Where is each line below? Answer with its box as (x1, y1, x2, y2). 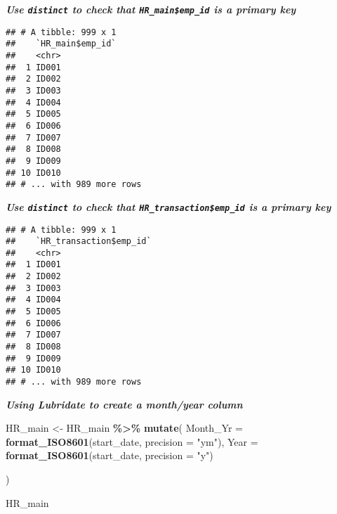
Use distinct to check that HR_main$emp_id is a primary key (6, 2, 296, 16)
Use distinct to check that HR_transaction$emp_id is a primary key (6, 199, 331, 214)
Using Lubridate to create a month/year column (6, 397, 243, 411)
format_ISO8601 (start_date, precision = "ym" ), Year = (6, 434, 258, 449)
